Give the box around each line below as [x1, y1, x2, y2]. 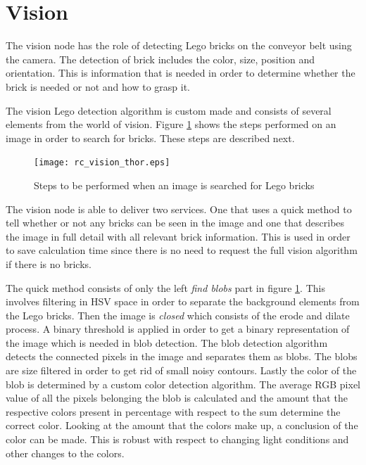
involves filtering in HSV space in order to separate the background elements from [6, 294, 360, 309]
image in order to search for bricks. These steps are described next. [6, 130, 295, 145]
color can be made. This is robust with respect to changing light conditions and [6, 432, 349, 447]
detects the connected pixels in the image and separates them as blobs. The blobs [6, 349, 358, 364]
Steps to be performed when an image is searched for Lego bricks [34, 177, 315, 192]
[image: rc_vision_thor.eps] [34, 158, 170, 168]
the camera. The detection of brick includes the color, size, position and [6, 51, 315, 66]
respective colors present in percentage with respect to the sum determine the [6, 404, 341, 419]
